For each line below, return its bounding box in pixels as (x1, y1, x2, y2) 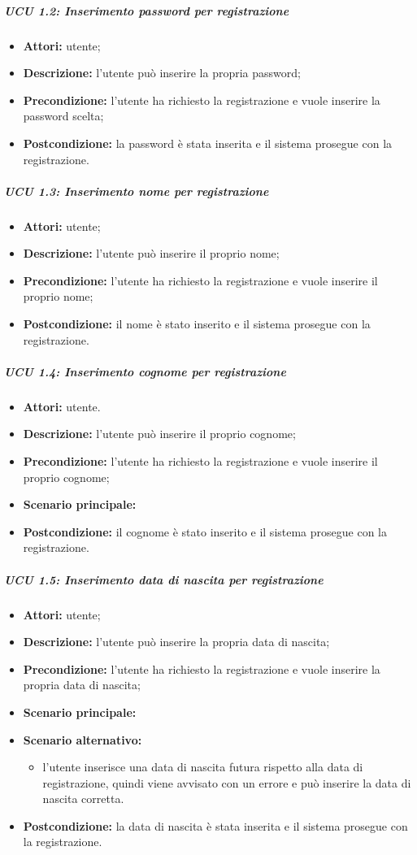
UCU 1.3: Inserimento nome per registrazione (4, 182, 269, 199)
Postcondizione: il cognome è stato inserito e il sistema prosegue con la (23, 523, 387, 540)
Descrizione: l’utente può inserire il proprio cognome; (23, 425, 296, 442)
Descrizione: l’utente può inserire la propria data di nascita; (23, 633, 330, 650)
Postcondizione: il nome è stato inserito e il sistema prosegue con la (23, 315, 371, 332)
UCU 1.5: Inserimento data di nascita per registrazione (4, 571, 324, 588)
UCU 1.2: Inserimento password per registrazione (4, 2, 289, 19)
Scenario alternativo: (23, 731, 142, 748)
